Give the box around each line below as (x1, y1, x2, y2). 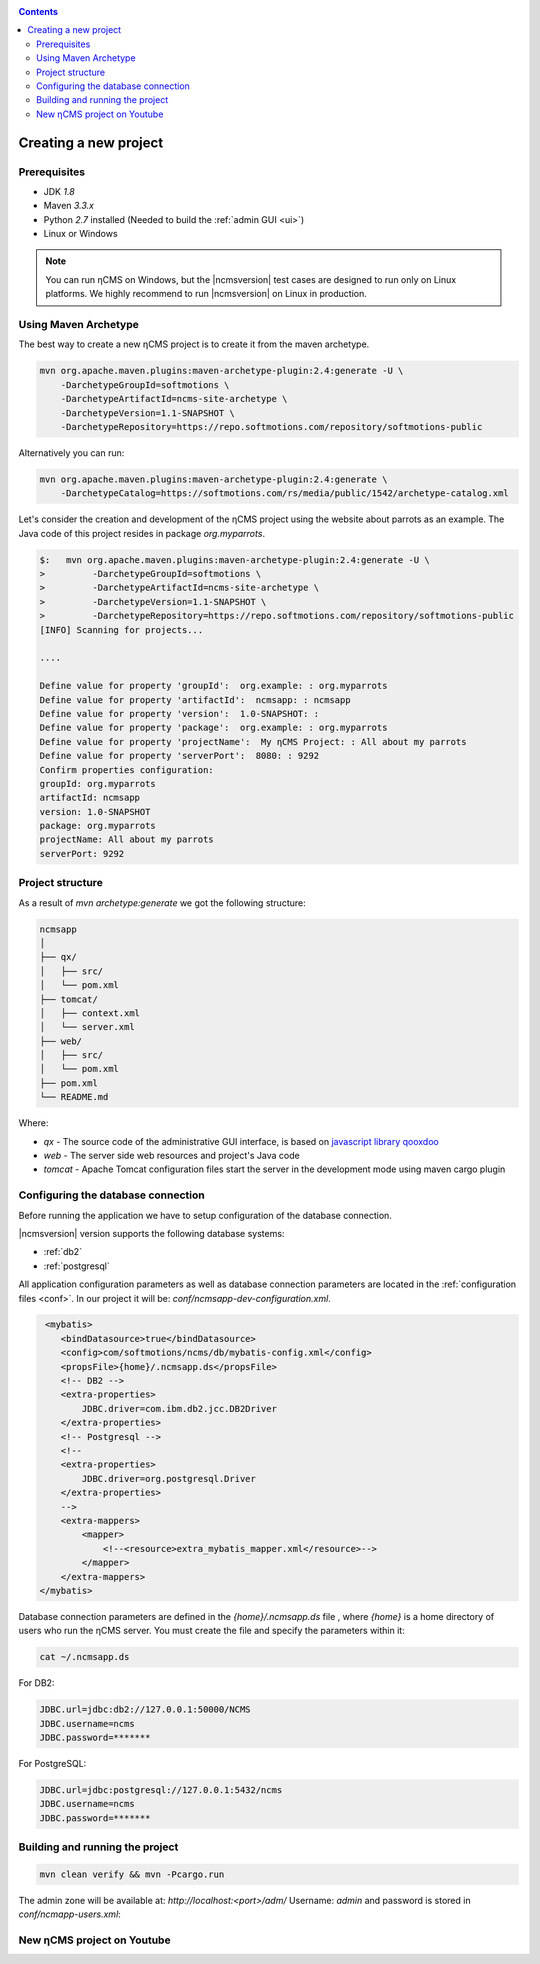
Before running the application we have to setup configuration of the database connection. (18, 1209, 392, 1221)
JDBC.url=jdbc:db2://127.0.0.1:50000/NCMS (39, 1704, 251, 1715)
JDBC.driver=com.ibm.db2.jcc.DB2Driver (81, 1403, 277, 1414)
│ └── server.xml (39, 1021, 135, 1033)
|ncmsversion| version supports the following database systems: (18, 1227, 285, 1239)
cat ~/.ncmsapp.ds (39, 1651, 130, 1663)
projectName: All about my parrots (39, 834, 214, 845)
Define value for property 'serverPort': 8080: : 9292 (39, 750, 320, 762)
